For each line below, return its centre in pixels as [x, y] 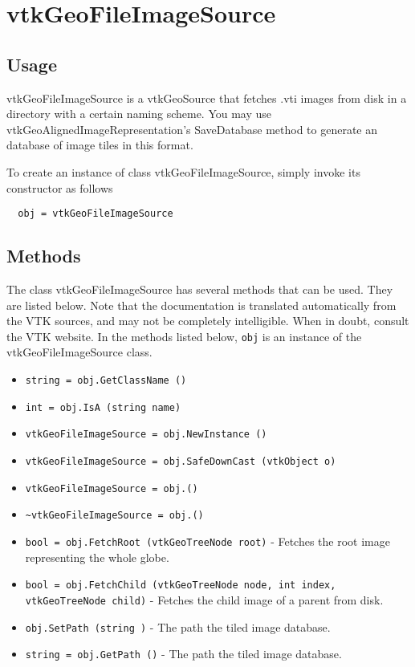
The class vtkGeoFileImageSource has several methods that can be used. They [200, 289]
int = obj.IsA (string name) [103, 407]
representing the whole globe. [97, 557]
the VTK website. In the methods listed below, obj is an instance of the [184, 336]
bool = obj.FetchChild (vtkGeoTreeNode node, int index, [181, 586]
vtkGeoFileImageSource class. [79, 352]
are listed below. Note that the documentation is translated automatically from [201, 305]
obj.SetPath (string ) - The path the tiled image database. [178, 626]
